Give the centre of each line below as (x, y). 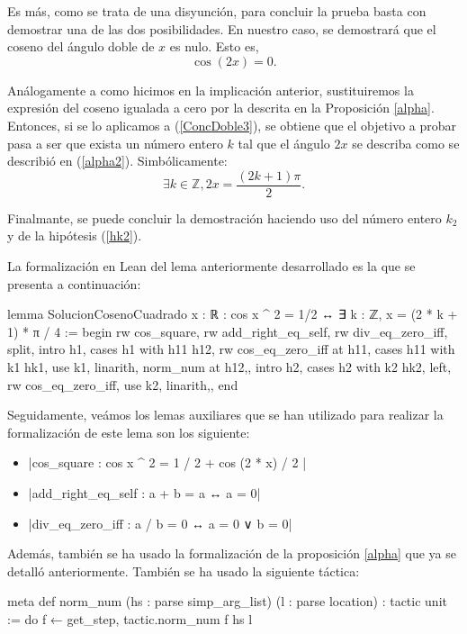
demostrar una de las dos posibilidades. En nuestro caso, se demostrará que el (222, 28)
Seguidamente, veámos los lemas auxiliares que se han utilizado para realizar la (225, 415)
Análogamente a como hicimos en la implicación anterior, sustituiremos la (211, 90)
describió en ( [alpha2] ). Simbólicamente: (117, 161)
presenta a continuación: (74, 283)
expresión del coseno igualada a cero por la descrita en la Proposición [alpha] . (221, 108)
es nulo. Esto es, (214, 46)
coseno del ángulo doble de (81, 46)
